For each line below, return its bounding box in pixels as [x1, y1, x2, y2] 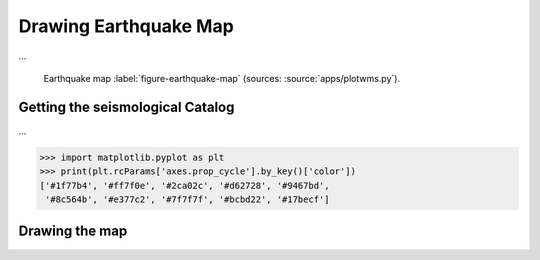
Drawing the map [18, 223, 128, 240]
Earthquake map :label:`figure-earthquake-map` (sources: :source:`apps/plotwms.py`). [43, 72, 400, 84]
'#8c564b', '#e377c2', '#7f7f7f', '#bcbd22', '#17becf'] [45, 194, 330, 205]
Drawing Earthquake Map [18, 15, 234, 37]
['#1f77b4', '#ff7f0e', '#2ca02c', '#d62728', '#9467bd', [39, 180, 330, 191]
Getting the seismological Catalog [18, 98, 235, 115]
